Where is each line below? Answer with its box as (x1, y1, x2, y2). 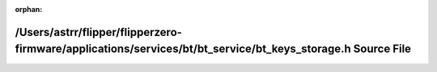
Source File (353, 42, 412, 56)
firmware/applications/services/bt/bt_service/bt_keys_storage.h (15, 42, 351, 56)
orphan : (15, 5, 43, 14)
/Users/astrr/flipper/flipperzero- (15, 25, 182, 39)
